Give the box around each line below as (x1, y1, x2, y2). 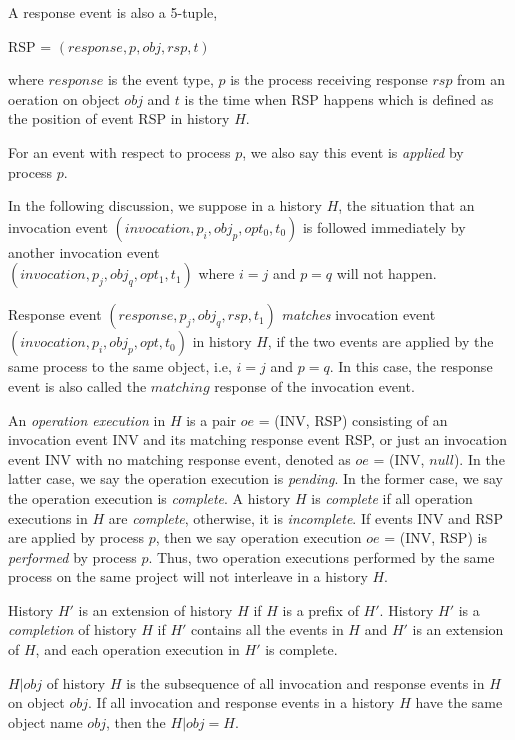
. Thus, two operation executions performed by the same (148, 546, 495, 567)
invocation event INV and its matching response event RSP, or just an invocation (8, 429, 507, 450)
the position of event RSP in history (8, 108, 230, 129)
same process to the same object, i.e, (8, 356, 232, 377)
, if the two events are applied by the (267, 331, 494, 352)
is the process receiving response (230, 69, 428, 90)
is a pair (186, 409, 237, 430)
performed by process (8, 546, 137, 567)
